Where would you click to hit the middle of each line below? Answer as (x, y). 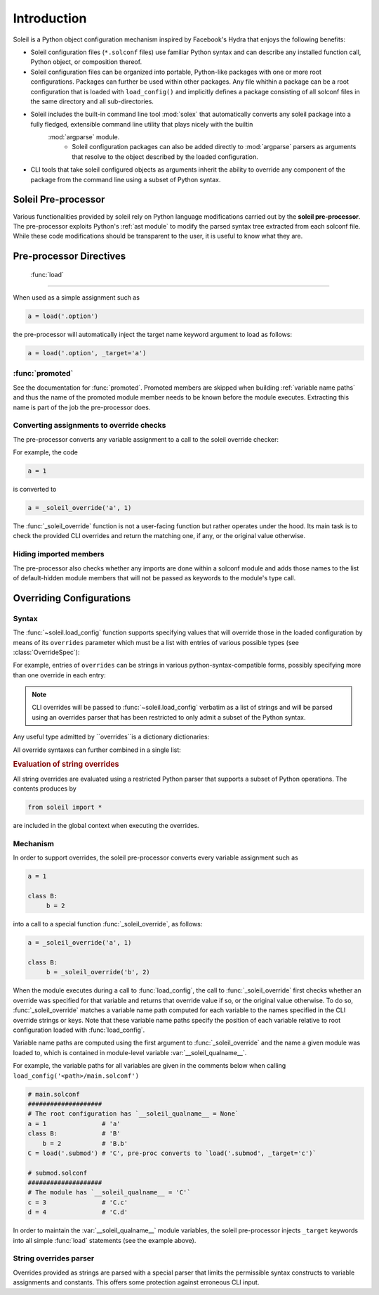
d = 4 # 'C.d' (78, 1212)
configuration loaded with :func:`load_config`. (79, 1030)
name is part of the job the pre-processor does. (82, 407)
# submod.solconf (58, 1173)
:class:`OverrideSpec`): (46, 652)
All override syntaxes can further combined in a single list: (97, 750)
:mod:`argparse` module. (84, 137)
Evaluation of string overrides (66, 765)
